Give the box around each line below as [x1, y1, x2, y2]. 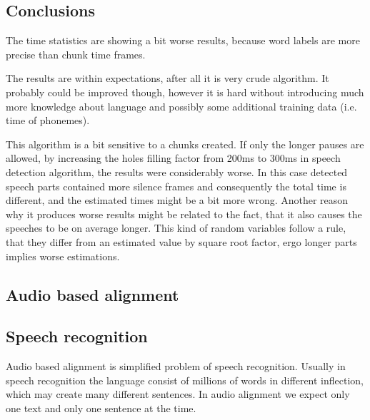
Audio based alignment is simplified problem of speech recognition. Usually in [6, 359, 346, 374]
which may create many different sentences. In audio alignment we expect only [6, 386, 350, 401]
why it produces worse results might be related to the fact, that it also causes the [6, 206, 362, 221]
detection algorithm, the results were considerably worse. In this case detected [6, 164, 348, 179]
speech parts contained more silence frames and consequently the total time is [6, 178, 346, 193]
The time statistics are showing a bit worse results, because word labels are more [6, 33, 360, 48]
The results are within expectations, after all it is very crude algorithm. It [6, 71, 329, 86]
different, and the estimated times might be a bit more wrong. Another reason [6, 193, 349, 208]
